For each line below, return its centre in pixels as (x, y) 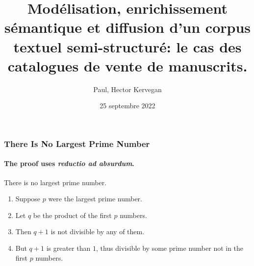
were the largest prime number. (95, 199)
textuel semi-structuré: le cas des (127, 46)
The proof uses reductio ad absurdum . (69, 163)
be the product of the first (72, 215)
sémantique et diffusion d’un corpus (127, 27)
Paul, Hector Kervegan (127, 89)
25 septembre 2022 (127, 106)
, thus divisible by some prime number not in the (170, 248)
